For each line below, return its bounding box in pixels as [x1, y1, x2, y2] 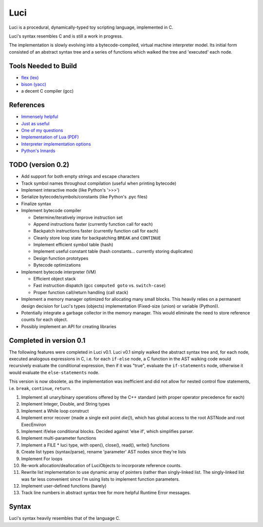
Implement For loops [21, 456, 63, 462]
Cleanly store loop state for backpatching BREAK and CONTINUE [33, 234, 161, 241]
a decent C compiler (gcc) [21, 88, 74, 94]
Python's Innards [21, 148, 56, 154]
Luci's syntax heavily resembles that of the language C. [9, 515, 120, 521]
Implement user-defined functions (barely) [21, 483, 107, 489]
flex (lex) [21, 75, 39, 80]
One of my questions [21, 127, 63, 134]
